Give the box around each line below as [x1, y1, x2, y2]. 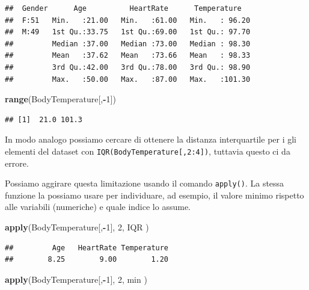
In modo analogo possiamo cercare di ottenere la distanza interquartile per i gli [5, 133, 297, 146]
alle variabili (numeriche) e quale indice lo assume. [5, 200, 191, 213]
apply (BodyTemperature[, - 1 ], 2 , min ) [5, 273, 147, 285]
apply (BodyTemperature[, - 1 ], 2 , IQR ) [5, 221, 149, 233]
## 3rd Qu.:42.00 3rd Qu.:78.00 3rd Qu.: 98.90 [5, 63, 251, 72]
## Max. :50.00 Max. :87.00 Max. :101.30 [5, 75, 251, 84]
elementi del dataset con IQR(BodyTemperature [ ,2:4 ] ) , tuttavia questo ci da [5, 144, 290, 157]
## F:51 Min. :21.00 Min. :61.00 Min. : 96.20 [5, 16, 251, 25]
